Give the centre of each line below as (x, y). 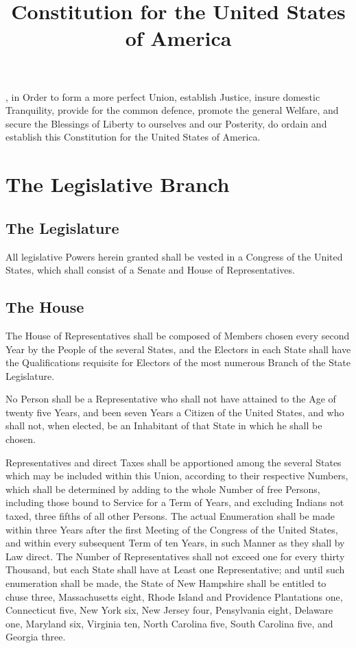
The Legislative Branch (118, 184)
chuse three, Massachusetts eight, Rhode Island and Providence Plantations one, (174, 596)
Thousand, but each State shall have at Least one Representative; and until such (175, 569)
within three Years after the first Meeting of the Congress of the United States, (172, 529)
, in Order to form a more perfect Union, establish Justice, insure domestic (163, 96)
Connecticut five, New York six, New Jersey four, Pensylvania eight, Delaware (169, 610)
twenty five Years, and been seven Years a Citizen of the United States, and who (175, 412)
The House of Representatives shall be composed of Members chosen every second (178, 335)
